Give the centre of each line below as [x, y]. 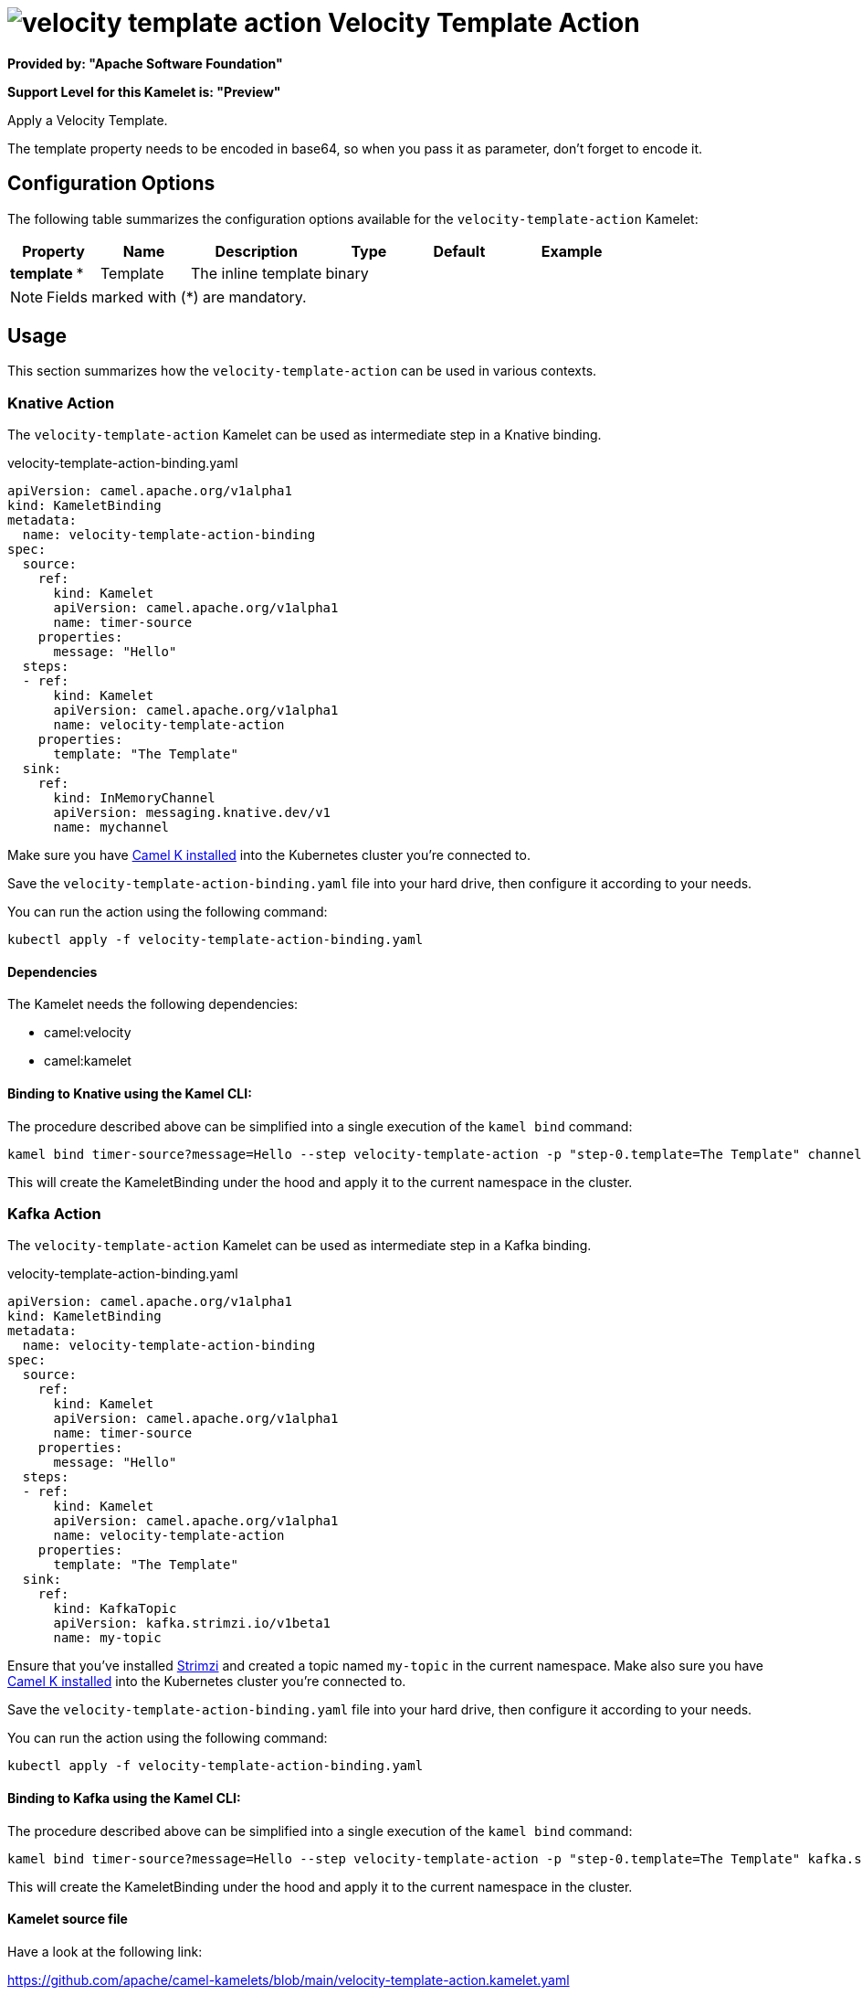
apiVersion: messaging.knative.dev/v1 [192, 813]
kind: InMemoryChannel [134, 798]
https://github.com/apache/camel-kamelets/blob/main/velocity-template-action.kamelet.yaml [289, 1979]
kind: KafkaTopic [115, 1609]
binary [347, 273]
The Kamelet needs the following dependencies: [153, 1004]
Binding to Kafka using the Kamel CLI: [124, 1798]
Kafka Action [54, 1214]
